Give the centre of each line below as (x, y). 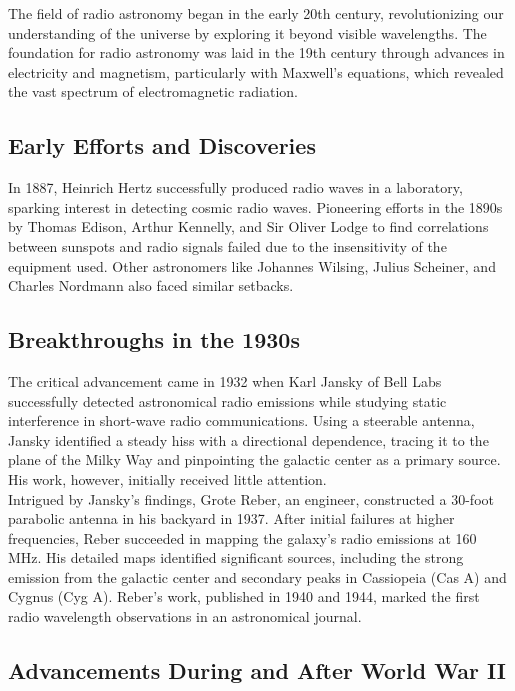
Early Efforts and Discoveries (162, 145)
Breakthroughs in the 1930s (154, 339)
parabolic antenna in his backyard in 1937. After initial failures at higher (231, 518)
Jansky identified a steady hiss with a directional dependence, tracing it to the (248, 439)
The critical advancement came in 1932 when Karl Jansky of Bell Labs (225, 380)
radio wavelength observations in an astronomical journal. (185, 616)
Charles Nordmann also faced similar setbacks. (151, 285)
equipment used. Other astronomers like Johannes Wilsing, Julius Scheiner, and (252, 265)
